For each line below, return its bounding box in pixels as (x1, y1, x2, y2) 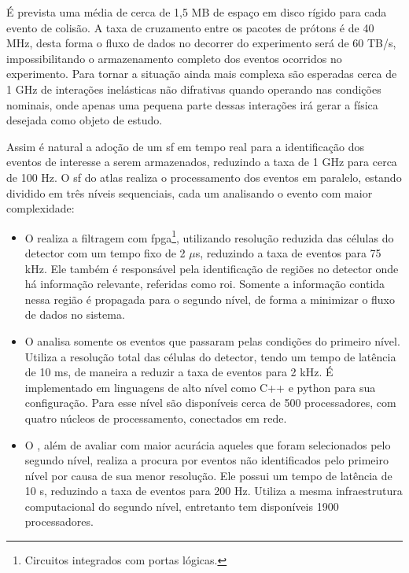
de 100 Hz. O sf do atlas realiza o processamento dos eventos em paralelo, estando (6, 168, 402, 185)
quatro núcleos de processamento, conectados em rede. (24, 409, 287, 426)
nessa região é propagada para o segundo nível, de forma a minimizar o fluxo (24, 290, 395, 307)
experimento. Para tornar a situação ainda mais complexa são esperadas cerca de (6, 65, 397, 82)
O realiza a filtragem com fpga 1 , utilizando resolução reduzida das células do (24, 227, 394, 246)
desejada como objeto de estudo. (6, 112, 163, 128)
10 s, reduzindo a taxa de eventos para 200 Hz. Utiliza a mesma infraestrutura (24, 482, 403, 499)
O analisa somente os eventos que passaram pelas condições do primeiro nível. (24, 332, 400, 349)
